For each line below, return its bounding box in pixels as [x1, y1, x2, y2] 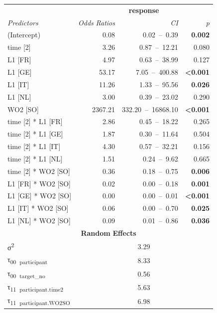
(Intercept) [7, 29, 41, 40]
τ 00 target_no [7, 268, 45, 280]
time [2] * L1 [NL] [7, 153, 63, 163]
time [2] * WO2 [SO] [7, 165, 70, 176]
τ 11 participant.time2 [7, 282, 64, 293]
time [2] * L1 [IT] [7, 141, 61, 152]
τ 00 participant [7, 254, 48, 266]
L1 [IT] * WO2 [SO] [7, 203, 69, 213]
